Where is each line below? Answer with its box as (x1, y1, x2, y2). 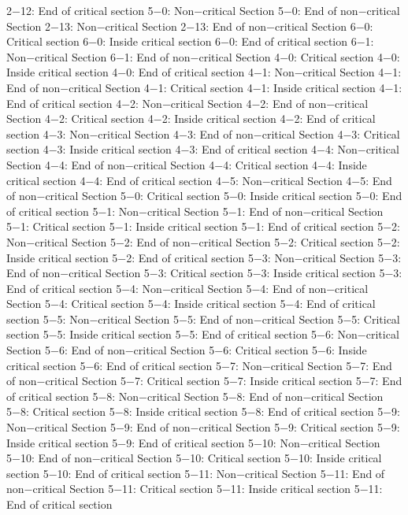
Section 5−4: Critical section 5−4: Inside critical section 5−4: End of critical (6, 295, 376, 312)
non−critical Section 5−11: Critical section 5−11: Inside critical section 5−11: (6, 480, 383, 497)
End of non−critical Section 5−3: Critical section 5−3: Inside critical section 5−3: (6, 265, 402, 281)
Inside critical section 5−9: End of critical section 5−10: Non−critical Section (6, 434, 380, 450)
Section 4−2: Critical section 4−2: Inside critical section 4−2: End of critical (6, 110, 376, 127)
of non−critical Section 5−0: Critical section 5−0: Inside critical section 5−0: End (6, 187, 402, 204)
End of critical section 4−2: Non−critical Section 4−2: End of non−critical (6, 94, 369, 111)
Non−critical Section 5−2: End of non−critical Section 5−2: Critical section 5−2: (6, 233, 400, 250)
